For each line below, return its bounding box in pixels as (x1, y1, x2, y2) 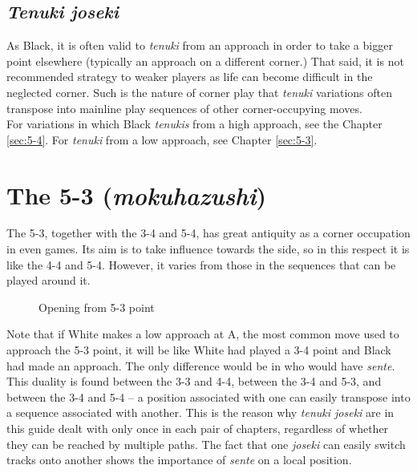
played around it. (6, 272, 91, 289)
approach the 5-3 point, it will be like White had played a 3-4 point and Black (6, 342, 391, 358)
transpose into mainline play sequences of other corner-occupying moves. (6, 99, 362, 116)
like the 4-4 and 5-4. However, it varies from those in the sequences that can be (6, 256, 396, 273)
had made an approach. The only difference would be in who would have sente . (6, 357, 395, 374)
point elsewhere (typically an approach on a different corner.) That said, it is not (6, 52, 404, 69)
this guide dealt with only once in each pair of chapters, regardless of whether (6, 420, 389, 437)
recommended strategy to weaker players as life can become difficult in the (6, 68, 373, 85)
